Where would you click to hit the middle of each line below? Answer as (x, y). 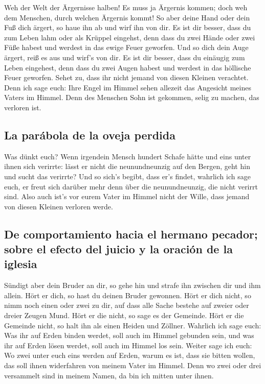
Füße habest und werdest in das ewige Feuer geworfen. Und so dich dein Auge (126, 47)
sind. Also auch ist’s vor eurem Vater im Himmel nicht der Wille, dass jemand (127, 196)
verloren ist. (23, 107)
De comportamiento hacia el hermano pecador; (131, 234)
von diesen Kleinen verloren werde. (59, 206)
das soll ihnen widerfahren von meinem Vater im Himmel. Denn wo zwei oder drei (133, 365)
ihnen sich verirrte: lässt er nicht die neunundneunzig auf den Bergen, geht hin (127, 166)
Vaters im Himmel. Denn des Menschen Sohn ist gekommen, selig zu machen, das (132, 97)
